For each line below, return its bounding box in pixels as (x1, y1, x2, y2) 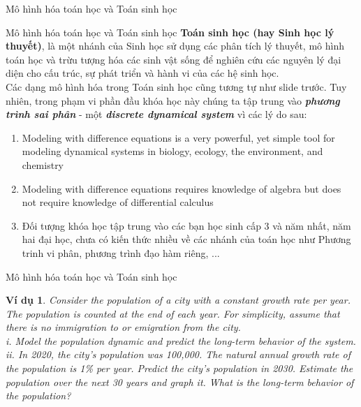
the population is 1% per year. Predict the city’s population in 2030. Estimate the (6, 361, 353, 376)
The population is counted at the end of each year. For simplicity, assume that (6, 306, 340, 320)
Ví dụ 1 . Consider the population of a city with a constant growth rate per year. (6, 293, 351, 307)
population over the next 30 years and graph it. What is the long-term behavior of (6, 374, 354, 389)
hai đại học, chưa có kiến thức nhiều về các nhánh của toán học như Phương (22, 232, 351, 246)
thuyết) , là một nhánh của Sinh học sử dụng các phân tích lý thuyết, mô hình (6, 38, 344, 53)
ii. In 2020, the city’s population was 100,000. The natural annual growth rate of (6, 347, 351, 362)
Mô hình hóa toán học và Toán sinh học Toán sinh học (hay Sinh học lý (6, 24, 334, 39)
